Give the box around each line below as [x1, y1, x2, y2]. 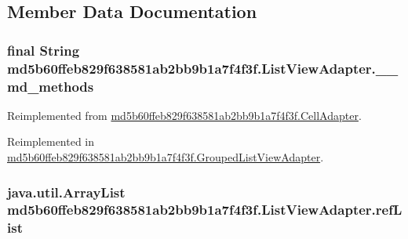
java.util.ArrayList [7, 182, 126, 201]
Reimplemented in [7, 133, 95, 150]
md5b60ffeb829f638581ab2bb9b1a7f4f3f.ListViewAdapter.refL [7, 200, 403, 219]
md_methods [7, 76, 94, 96]
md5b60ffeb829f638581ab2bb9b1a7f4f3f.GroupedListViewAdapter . [7, 149, 324, 165]
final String [7, 40, 80, 60]
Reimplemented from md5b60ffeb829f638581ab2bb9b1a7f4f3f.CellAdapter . [7, 107, 362, 123]
